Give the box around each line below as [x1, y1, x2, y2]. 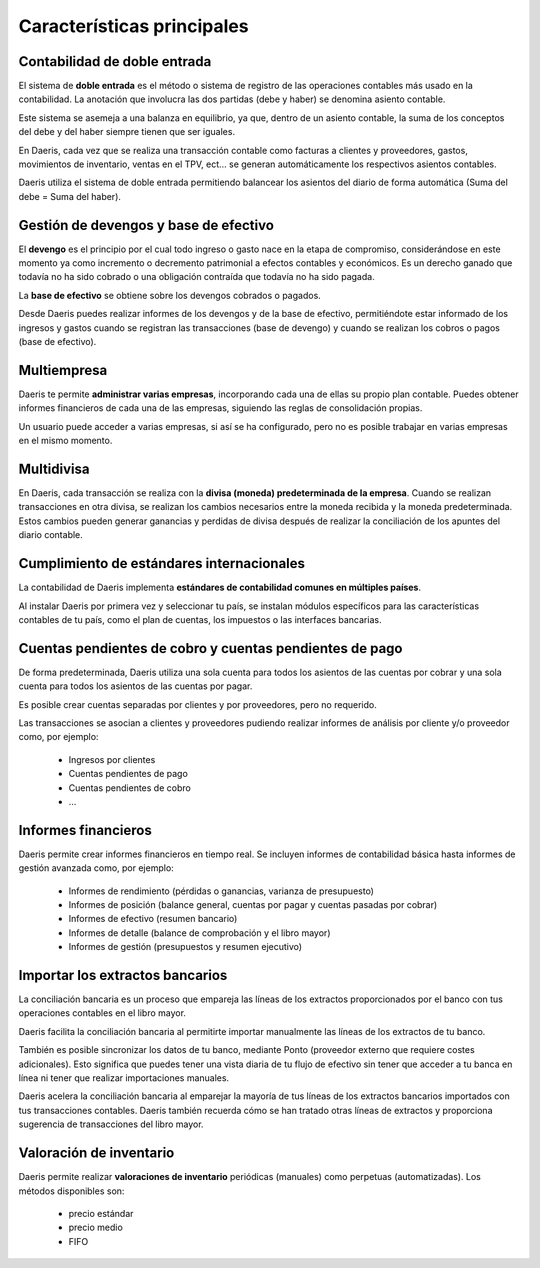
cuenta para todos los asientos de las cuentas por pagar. [18, 680, 253, 692]
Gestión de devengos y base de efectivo [18, 216, 275, 234]
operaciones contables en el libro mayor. [18, 1007, 187, 1019]
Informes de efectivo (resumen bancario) [68, 913, 238, 925]
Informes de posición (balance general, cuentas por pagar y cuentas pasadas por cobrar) [68, 899, 438, 910]
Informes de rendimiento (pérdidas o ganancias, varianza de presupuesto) [68, 885, 375, 897]
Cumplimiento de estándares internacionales [18, 555, 305, 572]
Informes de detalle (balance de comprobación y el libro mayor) [68, 926, 331, 939]
